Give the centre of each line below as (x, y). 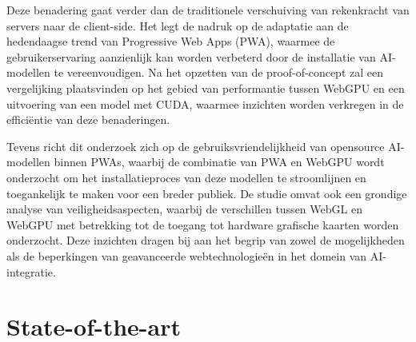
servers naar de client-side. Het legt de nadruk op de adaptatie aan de (178, 25)
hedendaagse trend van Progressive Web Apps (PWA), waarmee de (171, 41)
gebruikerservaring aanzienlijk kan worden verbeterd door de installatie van (191, 56)
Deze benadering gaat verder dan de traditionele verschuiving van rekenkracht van (208, 10)
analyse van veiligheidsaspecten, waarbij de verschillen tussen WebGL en (184, 209)
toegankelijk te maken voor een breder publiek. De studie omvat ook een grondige (207, 193)
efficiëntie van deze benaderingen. (88, 119)
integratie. (31, 271)
